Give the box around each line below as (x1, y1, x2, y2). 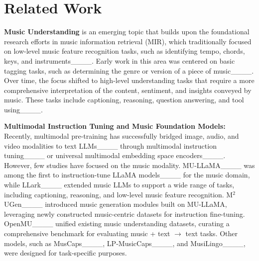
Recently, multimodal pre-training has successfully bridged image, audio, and (4, 131, 239, 141)
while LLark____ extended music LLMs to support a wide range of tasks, (4, 179, 235, 190)
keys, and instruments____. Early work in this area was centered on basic (4, 55, 235, 66)
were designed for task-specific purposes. (4, 248, 127, 258)
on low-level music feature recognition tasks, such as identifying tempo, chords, (4, 46, 245, 56)
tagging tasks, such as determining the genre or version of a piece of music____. (4, 65, 254, 76)
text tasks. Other (185, 228, 238, 238)
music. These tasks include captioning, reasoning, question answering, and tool (4, 94, 244, 105)
